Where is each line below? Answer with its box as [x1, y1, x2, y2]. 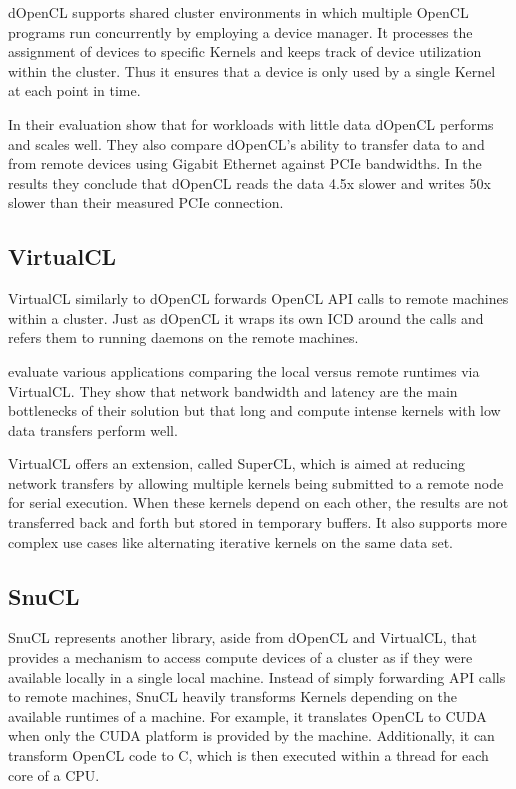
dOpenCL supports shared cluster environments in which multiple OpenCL [8, 2, 469, 22]
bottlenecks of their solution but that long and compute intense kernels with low [8, 400, 501, 421]
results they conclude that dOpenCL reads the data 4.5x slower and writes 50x [8, 172, 491, 193]
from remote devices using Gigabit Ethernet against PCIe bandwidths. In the [8, 153, 482, 174]
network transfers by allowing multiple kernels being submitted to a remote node [8, 472, 504, 493]
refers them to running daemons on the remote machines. [8, 327, 359, 348]
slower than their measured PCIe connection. [8, 192, 284, 213]
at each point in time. [8, 80, 141, 101]
